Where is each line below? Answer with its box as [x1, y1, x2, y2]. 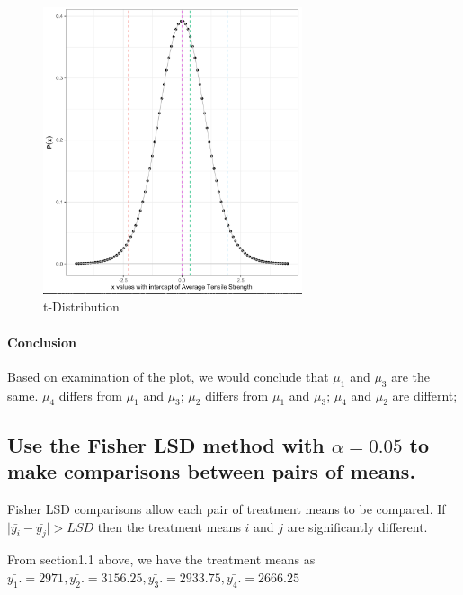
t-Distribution [43, 297, 120, 316]
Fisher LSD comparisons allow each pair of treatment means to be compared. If [7, 499, 446, 518]
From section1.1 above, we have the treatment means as [7, 550, 316, 569]
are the [391, 366, 430, 385]
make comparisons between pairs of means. [7, 457, 416, 485]
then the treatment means [97, 517, 241, 536]
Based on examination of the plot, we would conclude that [7, 366, 329, 385]
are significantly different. [287, 517, 428, 536]
